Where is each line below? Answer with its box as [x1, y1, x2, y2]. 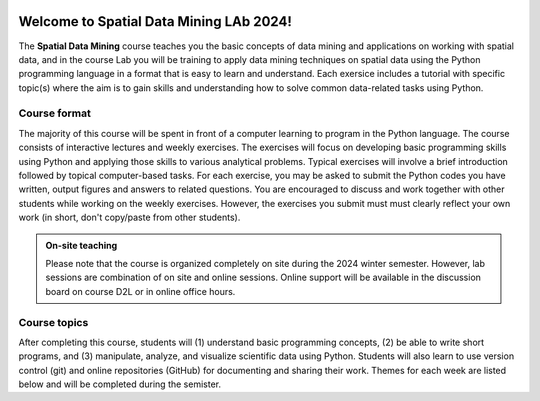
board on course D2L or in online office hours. [45, 285, 236, 297]
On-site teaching [45, 239, 118, 251]
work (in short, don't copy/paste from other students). [18, 211, 241, 224]
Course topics [18, 315, 89, 329]
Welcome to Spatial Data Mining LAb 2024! [18, 13, 292, 30]
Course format [18, 106, 92, 120]
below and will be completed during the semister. [18, 378, 222, 390]
